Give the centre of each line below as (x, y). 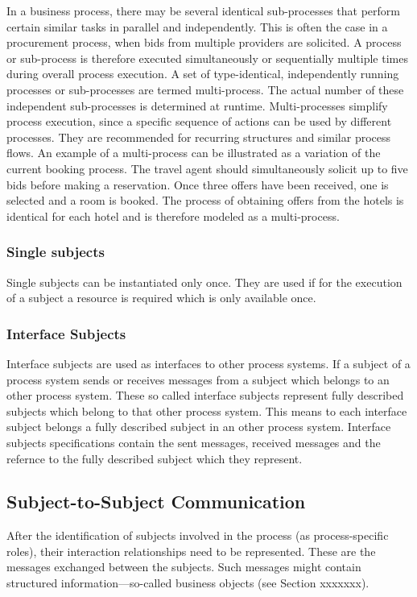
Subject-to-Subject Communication (156, 502)
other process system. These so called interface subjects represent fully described (205, 395)
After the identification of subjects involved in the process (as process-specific (198, 535)
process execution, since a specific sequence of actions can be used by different (199, 121)
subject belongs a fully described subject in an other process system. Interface (199, 427)
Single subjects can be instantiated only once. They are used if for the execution (204, 282)
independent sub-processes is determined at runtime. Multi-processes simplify (197, 105)
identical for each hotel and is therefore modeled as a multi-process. (173, 216)
